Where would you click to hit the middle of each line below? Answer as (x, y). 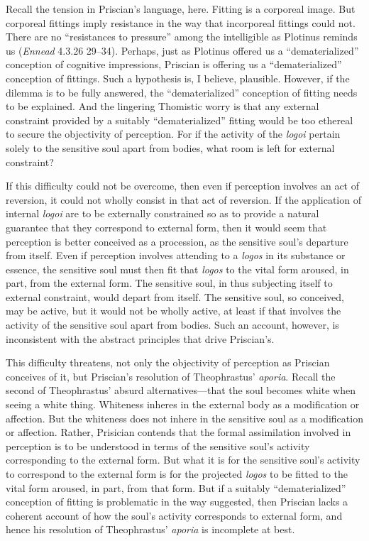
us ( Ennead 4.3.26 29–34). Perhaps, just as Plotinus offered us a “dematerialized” (182, 50)
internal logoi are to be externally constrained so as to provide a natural (163, 213)
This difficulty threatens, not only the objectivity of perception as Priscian (168, 362)
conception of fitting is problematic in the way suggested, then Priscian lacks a (177, 502)
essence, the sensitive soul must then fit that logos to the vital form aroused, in (177, 269)
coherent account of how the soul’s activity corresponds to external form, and (174, 515)
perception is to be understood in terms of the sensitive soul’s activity (158, 446)
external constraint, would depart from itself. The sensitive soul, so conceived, (175, 296)
